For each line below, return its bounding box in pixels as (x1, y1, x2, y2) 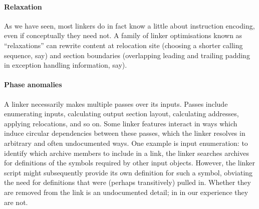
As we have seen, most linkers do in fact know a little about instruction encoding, (4, 20, 255, 31)
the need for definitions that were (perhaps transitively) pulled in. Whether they (4, 177, 251, 187)
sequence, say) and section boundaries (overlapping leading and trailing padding (4, 50, 250, 60)
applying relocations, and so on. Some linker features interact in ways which (4, 118, 237, 128)
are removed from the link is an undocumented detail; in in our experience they (4, 186, 248, 197)
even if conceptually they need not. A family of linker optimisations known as (4, 30, 242, 41)
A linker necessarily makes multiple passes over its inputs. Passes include (4, 98, 228, 109)
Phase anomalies (4, 79, 62, 90)
